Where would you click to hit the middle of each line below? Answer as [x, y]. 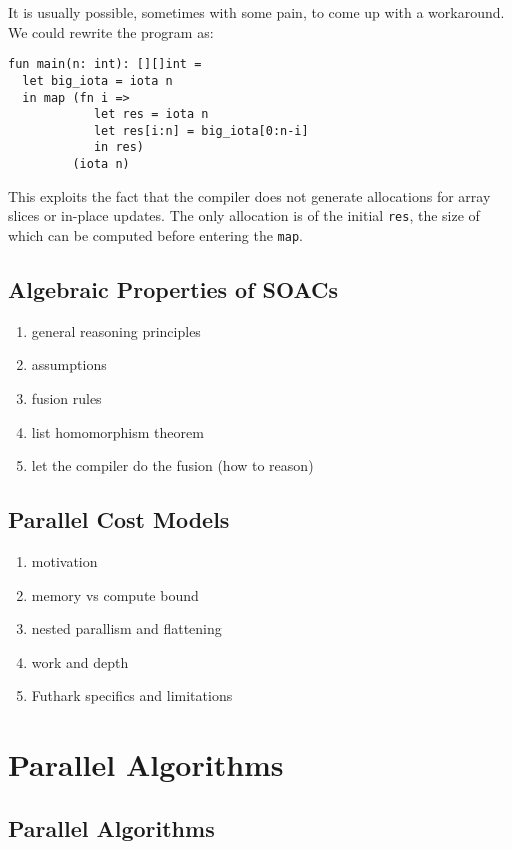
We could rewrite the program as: [111, 31]
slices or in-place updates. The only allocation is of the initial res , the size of [244, 215]
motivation [64, 561]
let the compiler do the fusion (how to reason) [172, 465]
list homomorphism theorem [117, 431]
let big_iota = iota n [97, 80]
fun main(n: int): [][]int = [105, 64]
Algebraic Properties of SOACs [173, 289]
